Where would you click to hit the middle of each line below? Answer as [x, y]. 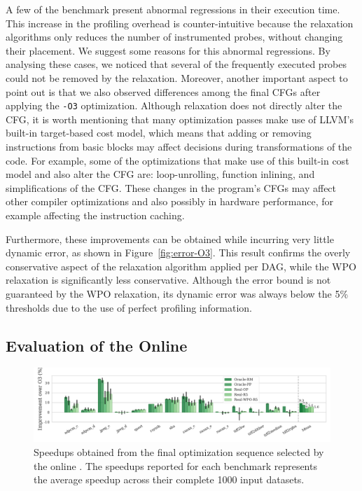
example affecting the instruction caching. [95, 215]
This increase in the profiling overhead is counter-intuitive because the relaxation [180, 23]
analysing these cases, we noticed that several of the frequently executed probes [176, 64]
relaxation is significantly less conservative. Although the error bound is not [168, 280]
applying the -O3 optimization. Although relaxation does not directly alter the [174, 105]
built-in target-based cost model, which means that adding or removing [159, 133]
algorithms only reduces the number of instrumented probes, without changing [174, 37]
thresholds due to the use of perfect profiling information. [129, 307]
